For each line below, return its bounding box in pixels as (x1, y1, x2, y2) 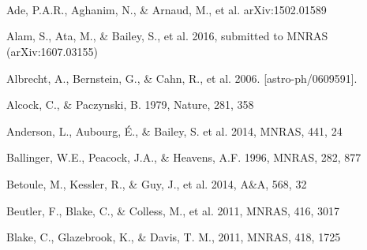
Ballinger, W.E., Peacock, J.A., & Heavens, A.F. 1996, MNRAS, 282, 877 (6, 149, 361, 166)
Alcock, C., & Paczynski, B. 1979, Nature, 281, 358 (6, 96, 254, 113)
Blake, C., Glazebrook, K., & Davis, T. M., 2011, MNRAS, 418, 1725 (6, 229, 341, 245)
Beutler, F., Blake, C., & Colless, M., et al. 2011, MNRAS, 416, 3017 (6, 202, 340, 218)
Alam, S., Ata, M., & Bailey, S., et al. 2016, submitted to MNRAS (6, 28, 328, 44)
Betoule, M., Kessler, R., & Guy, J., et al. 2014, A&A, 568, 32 (6, 175, 307, 192)
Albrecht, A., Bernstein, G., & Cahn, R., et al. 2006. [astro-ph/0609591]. (6, 69, 358, 86)
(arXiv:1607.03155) (6, 43, 98, 59)
